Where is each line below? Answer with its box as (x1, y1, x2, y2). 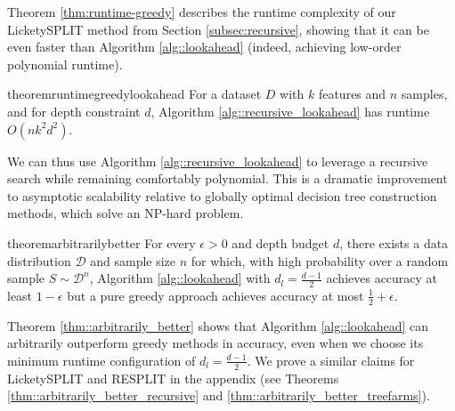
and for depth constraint (7, 101, 141, 120)
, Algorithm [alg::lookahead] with (89, 269, 271, 287)
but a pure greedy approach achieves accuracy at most (67, 286, 364, 304)
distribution (7, 251, 71, 270)
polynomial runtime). (7, 54, 123, 73)
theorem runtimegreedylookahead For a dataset (7, 85, 262, 103)
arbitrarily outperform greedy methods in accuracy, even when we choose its (7, 334, 424, 352)
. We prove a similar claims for (247, 351, 415, 369)
